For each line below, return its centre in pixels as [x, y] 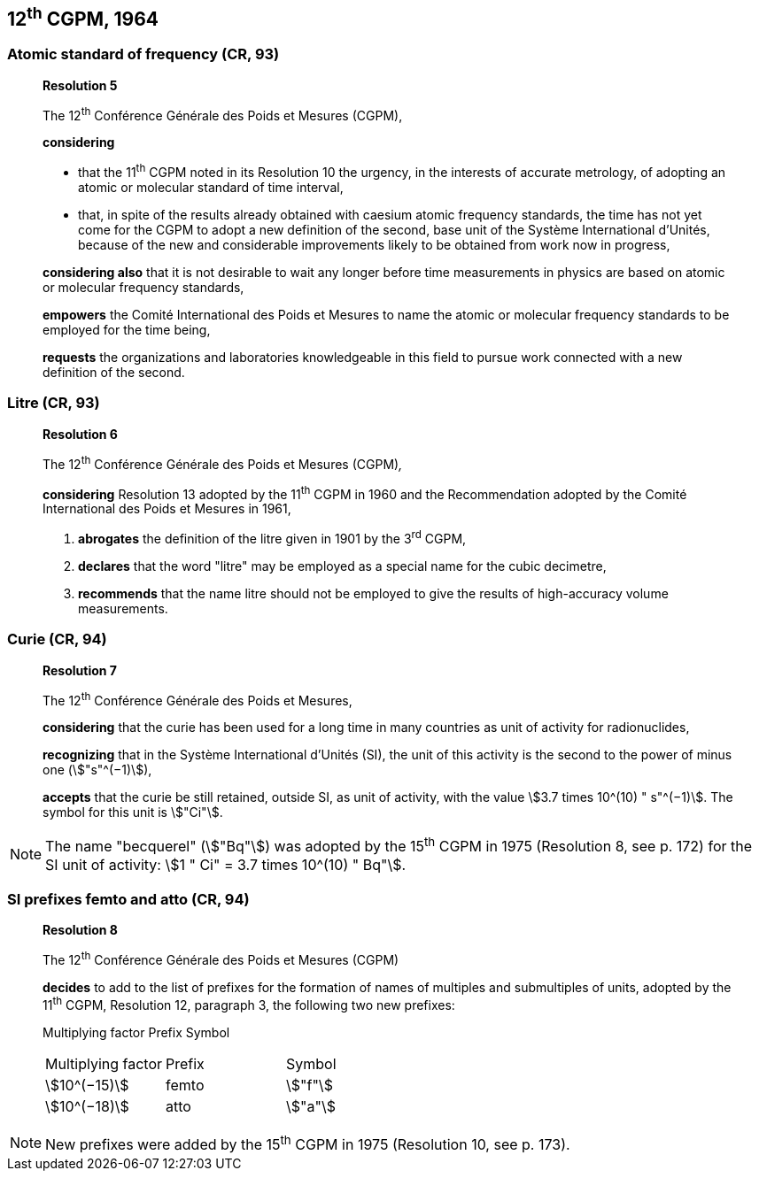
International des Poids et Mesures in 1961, [167, 509]
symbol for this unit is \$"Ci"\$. [133, 812]
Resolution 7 [80, 670]
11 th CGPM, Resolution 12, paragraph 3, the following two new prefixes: [249, 1003]
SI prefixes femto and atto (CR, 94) [128, 899]
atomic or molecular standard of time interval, [211, 188]
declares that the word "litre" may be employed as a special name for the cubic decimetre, [342, 566]
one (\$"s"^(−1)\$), [97, 770]
